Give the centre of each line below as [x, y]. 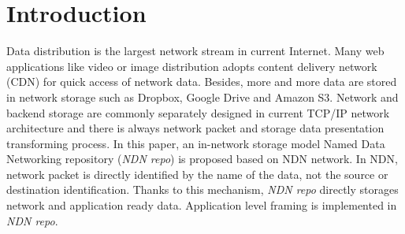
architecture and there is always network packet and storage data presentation [195, 128]
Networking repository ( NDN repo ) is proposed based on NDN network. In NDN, [202, 159]
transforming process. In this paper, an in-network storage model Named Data [196, 143]
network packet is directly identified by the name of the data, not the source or [197, 174]
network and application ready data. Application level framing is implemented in [202, 205]
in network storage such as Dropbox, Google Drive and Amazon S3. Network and [202, 97]
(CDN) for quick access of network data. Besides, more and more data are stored [202, 82]
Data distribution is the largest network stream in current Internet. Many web [195, 51]
